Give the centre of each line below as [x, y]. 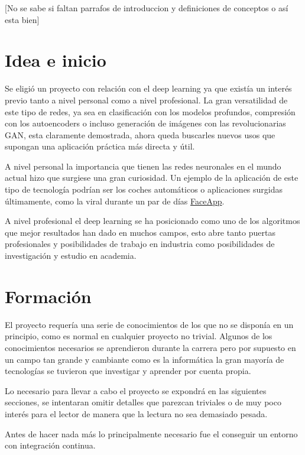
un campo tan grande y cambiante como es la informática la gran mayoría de [145, 359]
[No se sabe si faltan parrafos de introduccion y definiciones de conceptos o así [147, 8]
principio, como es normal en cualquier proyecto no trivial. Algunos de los [139, 336]
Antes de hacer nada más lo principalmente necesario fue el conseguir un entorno [151, 433]
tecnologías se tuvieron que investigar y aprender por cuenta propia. [128, 371]
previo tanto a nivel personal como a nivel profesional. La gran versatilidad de [146, 100]
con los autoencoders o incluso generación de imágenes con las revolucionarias [145, 123]
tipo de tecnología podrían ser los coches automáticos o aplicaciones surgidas [144, 189]
